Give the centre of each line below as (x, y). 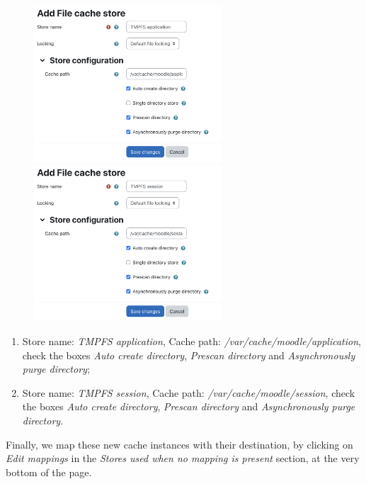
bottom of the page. (49, 472)
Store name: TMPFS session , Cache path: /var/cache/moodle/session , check (189, 392)
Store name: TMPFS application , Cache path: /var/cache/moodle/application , (191, 341)
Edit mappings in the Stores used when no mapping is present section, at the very (183, 458)
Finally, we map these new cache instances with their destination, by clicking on (179, 444)
